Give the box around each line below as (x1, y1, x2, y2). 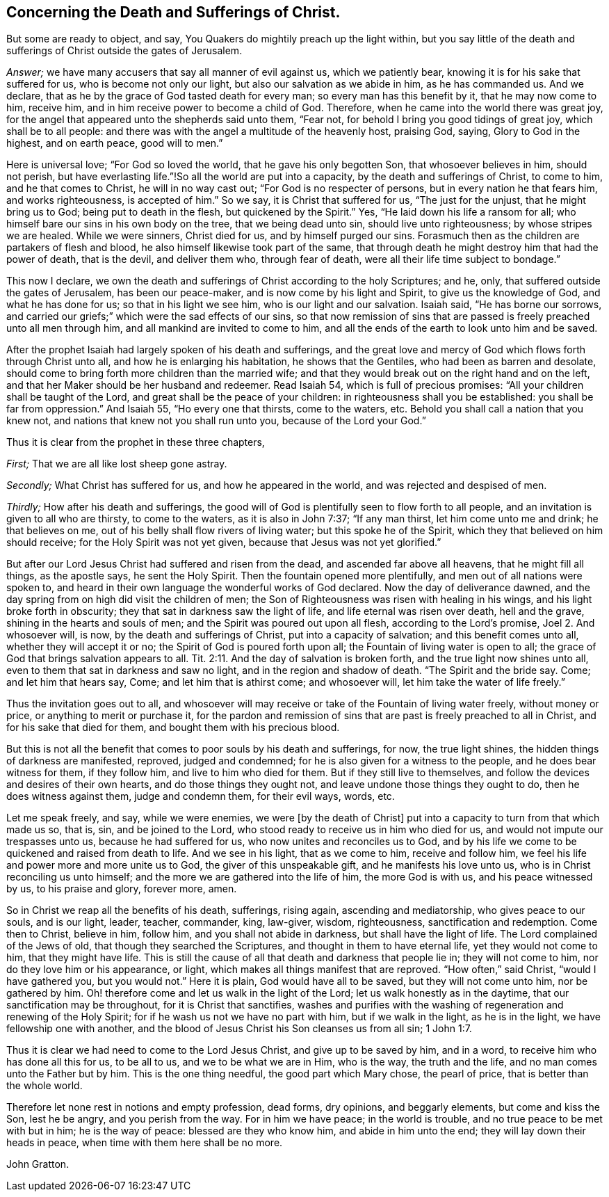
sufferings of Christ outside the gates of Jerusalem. (6, 45, 243, 57)
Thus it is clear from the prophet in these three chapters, (6, 436, 265, 449)
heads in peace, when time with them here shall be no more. (6, 1136, 283, 1149)
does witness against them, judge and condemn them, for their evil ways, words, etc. (6, 790, 395, 803)
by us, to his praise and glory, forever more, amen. (6, 883, 237, 895)
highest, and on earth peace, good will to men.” (6, 137, 223, 150)
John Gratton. (6, 1158, 70, 1171)
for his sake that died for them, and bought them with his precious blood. (6, 721, 340, 734)
